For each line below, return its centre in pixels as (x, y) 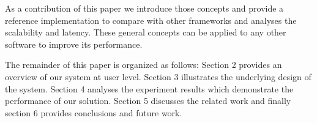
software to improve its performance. (74, 44)
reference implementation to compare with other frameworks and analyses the (151, 20)
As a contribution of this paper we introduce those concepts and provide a (144, 8)
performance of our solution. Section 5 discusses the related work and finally (148, 101)
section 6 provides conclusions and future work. (94, 112)
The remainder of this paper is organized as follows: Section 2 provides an (144, 65)
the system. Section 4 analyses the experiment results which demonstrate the (149, 88)
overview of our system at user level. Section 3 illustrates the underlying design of (158, 76)
